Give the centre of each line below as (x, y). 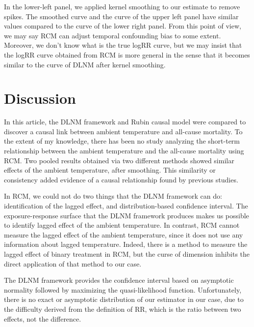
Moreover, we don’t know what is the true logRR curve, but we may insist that (123, 45)
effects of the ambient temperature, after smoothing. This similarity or (110, 170)
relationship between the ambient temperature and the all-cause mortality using (124, 151)
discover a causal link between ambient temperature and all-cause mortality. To (123, 131)
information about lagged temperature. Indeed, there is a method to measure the (126, 244)
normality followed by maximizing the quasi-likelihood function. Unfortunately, (123, 289)
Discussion (40, 98)
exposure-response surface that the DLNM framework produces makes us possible (127, 215)
